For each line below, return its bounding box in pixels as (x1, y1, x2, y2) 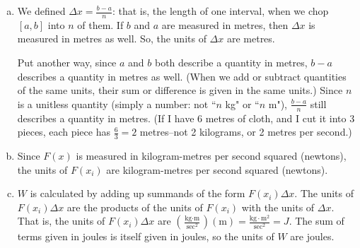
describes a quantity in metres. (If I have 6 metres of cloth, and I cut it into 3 (17, 110, 355, 125)
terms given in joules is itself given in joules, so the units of (17, 229, 274, 244)
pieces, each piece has (17, 124, 110, 139)
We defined (17, 4, 66, 18)
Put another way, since (17, 55, 117, 70)
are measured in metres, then (161, 17, 289, 32)
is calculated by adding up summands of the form (30, 186, 245, 201)
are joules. (290, 229, 335, 244)
